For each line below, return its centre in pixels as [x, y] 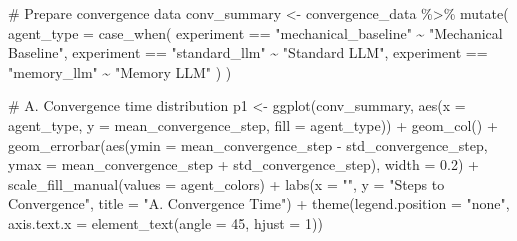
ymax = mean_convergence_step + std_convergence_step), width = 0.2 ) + [243, 164]
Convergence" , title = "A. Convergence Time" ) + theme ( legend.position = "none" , [259, 203]
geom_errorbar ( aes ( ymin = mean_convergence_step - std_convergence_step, [248, 144]
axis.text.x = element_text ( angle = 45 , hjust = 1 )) [165, 222]
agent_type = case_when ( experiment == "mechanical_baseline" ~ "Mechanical [255, 32]
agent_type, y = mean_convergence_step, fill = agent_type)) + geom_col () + [253, 124]
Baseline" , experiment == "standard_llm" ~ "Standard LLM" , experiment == [248, 52]
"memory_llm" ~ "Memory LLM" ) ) [120, 71]
